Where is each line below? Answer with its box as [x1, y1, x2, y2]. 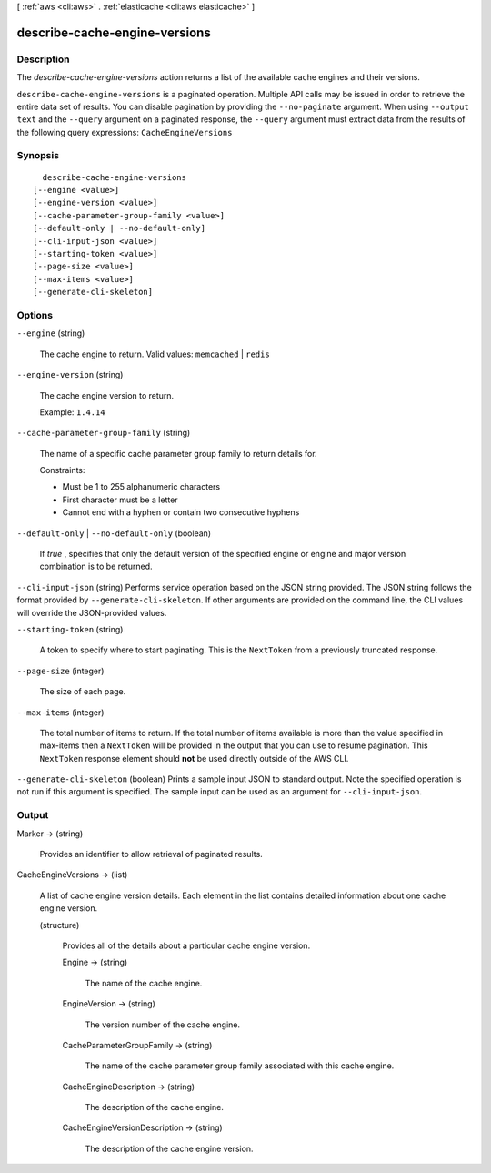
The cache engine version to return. [39, 389, 175, 400]
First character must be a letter [62, 494, 178, 505]
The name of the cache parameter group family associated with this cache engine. [85, 1060, 395, 1071]
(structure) [39, 919, 80, 930]
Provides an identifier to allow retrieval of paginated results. [39, 849, 263, 860]
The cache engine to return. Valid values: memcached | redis [39, 349, 270, 359]
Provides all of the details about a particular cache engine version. [62, 940, 311, 951]
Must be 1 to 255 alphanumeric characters [62, 481, 221, 492]
